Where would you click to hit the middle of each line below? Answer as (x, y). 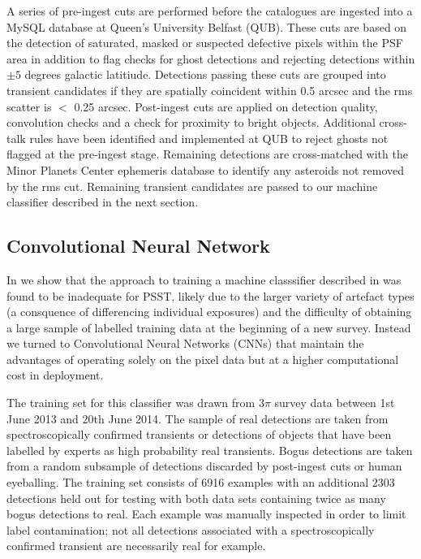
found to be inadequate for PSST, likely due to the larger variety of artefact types (210, 295)
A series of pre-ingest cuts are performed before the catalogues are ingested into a (210, 11)
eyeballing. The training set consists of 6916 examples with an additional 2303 (201, 482)
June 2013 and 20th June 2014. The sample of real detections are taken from (198, 418)
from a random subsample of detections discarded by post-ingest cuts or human (204, 466)
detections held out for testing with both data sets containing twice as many (196, 498)
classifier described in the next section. (103, 202)
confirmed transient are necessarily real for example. (136, 546)
